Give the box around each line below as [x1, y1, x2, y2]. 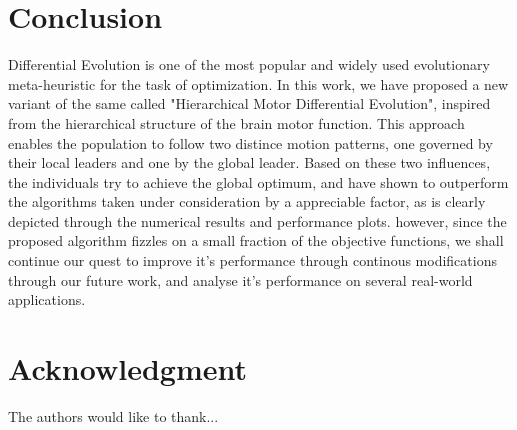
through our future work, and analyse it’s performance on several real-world [8, 269, 473, 290]
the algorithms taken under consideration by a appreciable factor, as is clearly [8, 191, 486, 212]
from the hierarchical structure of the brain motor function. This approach [8, 112, 465, 133]
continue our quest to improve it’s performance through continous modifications [8, 250, 497, 271]
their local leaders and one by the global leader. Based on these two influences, [8, 152, 491, 173]
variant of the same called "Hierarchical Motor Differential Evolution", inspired [8, 93, 491, 114]
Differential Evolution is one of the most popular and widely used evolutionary [8, 54, 490, 75]
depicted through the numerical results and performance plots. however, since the [8, 210, 507, 231]
